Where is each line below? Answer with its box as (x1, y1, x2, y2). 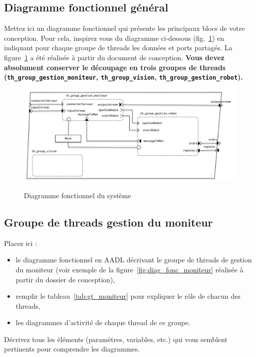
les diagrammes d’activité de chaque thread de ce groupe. (15, 317, 190, 328)
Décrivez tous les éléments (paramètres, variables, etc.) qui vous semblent (4, 334, 228, 344)
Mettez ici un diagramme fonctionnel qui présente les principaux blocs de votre (4, 23, 245, 33)
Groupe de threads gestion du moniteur (4, 214, 213, 230)
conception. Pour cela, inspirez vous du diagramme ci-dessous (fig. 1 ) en (4, 32, 224, 43)
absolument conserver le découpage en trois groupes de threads (4, 62, 226, 72)
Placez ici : (4, 238, 37, 248)
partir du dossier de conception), (15, 274, 115, 284)
